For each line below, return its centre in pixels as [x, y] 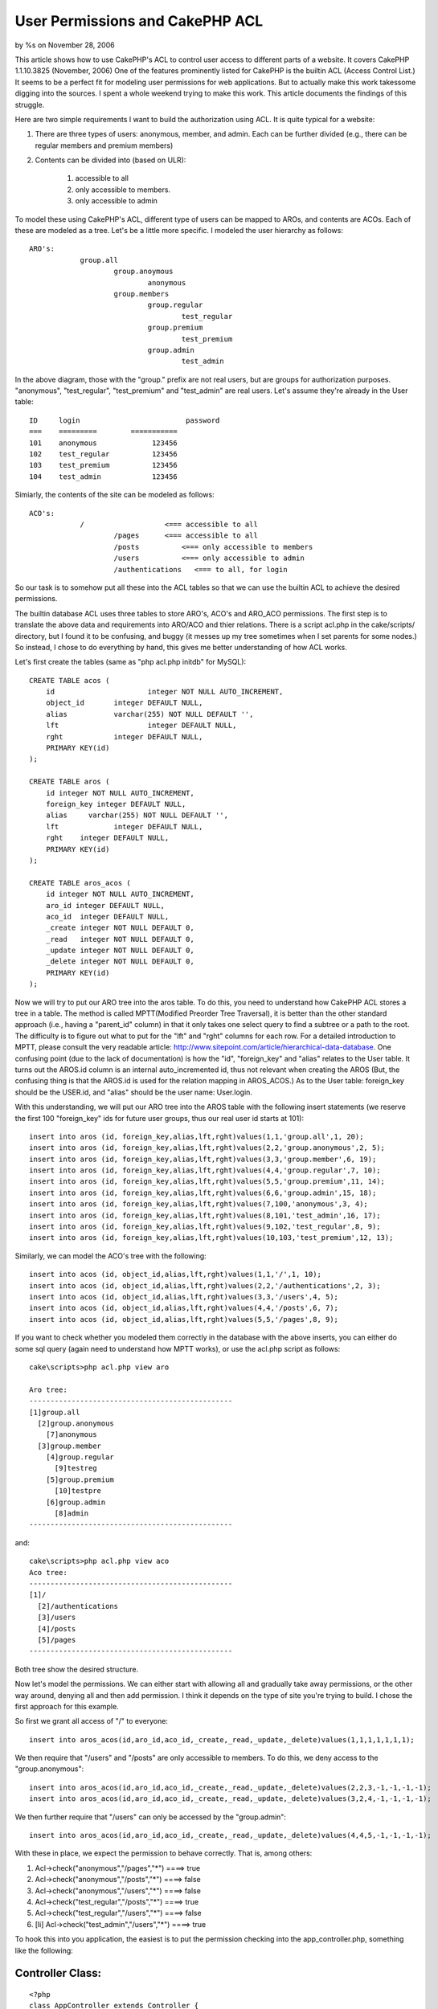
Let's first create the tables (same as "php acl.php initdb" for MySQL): [131, 662]
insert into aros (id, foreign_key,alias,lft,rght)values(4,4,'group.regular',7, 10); [205, 1170]
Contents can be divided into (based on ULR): [111, 160]
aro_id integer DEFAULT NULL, [105, 905]
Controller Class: [58, 1973]
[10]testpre [78, 1491]
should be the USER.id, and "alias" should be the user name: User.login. [134, 1092]
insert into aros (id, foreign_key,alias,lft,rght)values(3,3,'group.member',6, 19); [203, 1159]
